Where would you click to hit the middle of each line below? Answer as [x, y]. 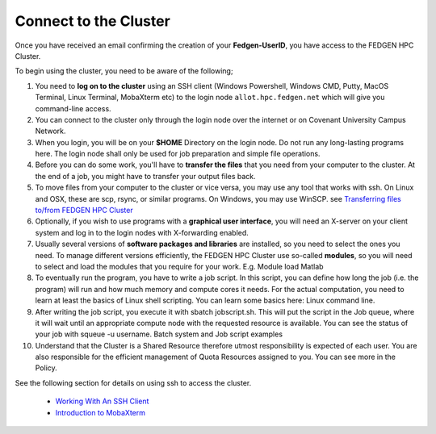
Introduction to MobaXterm [100, 412]
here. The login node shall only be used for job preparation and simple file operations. [178, 154]
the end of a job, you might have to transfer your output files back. [145, 176]
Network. [50, 131]
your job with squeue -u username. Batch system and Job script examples [159, 334]
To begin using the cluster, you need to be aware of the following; [124, 71]
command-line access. [73, 108]
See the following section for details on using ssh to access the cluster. [133, 382]
